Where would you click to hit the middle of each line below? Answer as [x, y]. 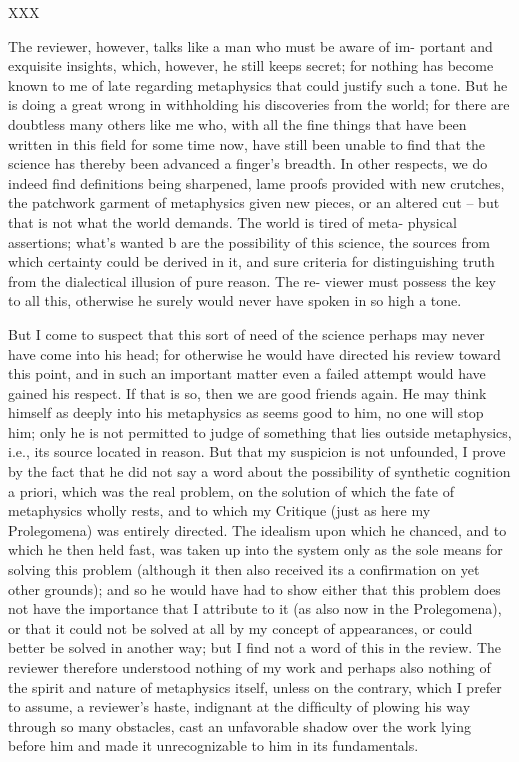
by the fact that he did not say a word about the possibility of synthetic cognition [259, 471]
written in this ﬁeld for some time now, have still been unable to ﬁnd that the [247, 143]
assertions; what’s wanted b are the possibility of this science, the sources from [249, 241]
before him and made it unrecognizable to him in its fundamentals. [213, 745]
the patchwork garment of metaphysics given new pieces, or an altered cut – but [254, 202]
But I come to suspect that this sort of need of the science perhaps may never [246, 333]
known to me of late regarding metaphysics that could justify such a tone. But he [258, 84]
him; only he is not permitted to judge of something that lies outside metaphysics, [260, 431]
